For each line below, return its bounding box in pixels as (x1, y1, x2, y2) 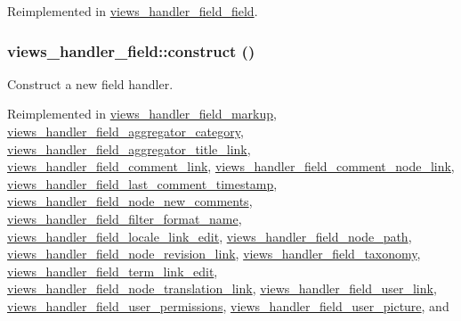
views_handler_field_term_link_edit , (7, 261, 218, 280)
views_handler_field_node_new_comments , (7, 192, 253, 210)
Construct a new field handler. (7, 74, 174, 93)
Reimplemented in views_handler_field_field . (7, 2, 258, 20)
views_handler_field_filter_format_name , (7, 209, 242, 227)
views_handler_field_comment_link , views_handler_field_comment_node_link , (7, 157, 455, 176)
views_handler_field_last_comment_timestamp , (7, 174, 278, 193)
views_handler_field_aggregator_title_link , (7, 139, 251, 158)
